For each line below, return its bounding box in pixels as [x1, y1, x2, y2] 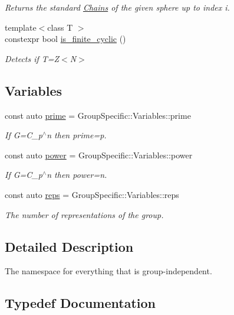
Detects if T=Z [5, 52, 60, 64]
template [5, 21, 37, 33]
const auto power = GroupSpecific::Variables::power [5, 148, 193, 161]
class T [47, 21, 73, 33]
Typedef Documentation [5, 294, 156, 312]
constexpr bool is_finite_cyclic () [5, 33, 126, 45]
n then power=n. [47, 168, 107, 181]
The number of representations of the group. [5, 208, 164, 220]
